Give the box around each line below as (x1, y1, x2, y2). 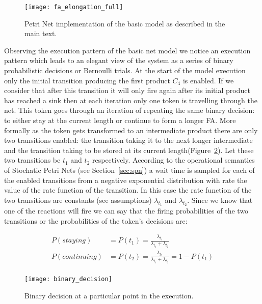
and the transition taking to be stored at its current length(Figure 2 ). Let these (4, 144, 254, 155)
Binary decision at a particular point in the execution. (24, 290, 194, 300)
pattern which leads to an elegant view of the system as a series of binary (4, 55, 233, 66)
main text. (24, 28, 57, 39)
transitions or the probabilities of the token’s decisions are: (4, 215, 188, 226)
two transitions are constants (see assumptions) (4, 194, 152, 205)
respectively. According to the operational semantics (92, 155, 255, 165)
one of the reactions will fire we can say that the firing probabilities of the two (4, 205, 249, 216)
